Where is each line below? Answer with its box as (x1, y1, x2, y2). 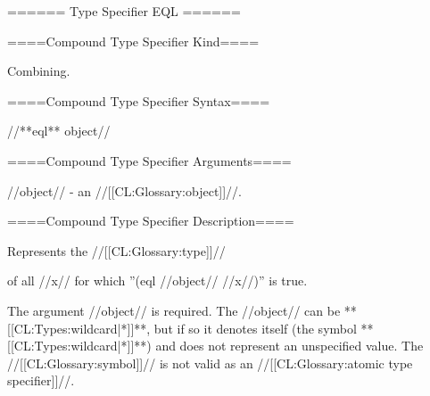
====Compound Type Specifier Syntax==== (7, 91, 270, 110)
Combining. (7, 62, 70, 80)
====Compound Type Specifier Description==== (7, 211, 294, 230)
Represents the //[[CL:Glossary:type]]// (7, 241, 226, 260)
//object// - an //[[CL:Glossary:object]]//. (7, 181, 243, 200)
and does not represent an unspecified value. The (155, 336, 424, 355)
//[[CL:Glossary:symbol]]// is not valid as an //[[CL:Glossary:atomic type (7, 353, 413, 372)
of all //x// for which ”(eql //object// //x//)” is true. (7, 271, 308, 290)
